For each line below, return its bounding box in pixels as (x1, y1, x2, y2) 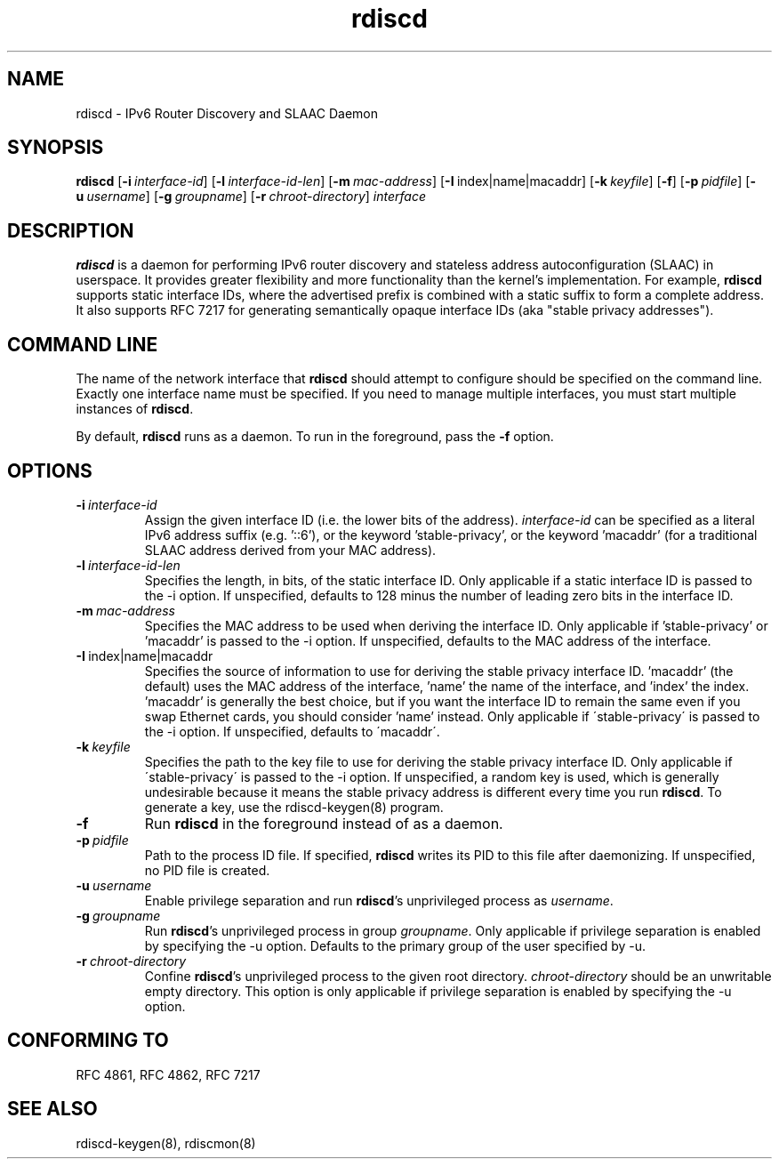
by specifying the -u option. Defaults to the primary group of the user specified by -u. (144, 937, 646, 953)
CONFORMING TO (7, 1029, 169, 1052)
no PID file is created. (144, 862, 270, 878)
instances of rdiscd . (76, 401, 194, 417)
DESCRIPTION (7, 219, 134, 242)
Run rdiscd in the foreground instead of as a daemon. (144, 814, 503, 832)
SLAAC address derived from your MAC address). (144, 542, 437, 558)
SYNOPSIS (7, 136, 104, 159)
